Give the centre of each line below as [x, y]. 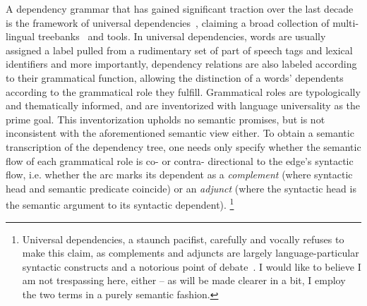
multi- [346, 22]
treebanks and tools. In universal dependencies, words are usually [182, 36]
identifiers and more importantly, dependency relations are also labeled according [181, 64]
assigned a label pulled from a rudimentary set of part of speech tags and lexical [179, 50]
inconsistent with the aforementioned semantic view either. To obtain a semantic [180, 133]
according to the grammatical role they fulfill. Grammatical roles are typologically [183, 91]
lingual [20, 36]
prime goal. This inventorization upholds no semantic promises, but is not [166, 119]
